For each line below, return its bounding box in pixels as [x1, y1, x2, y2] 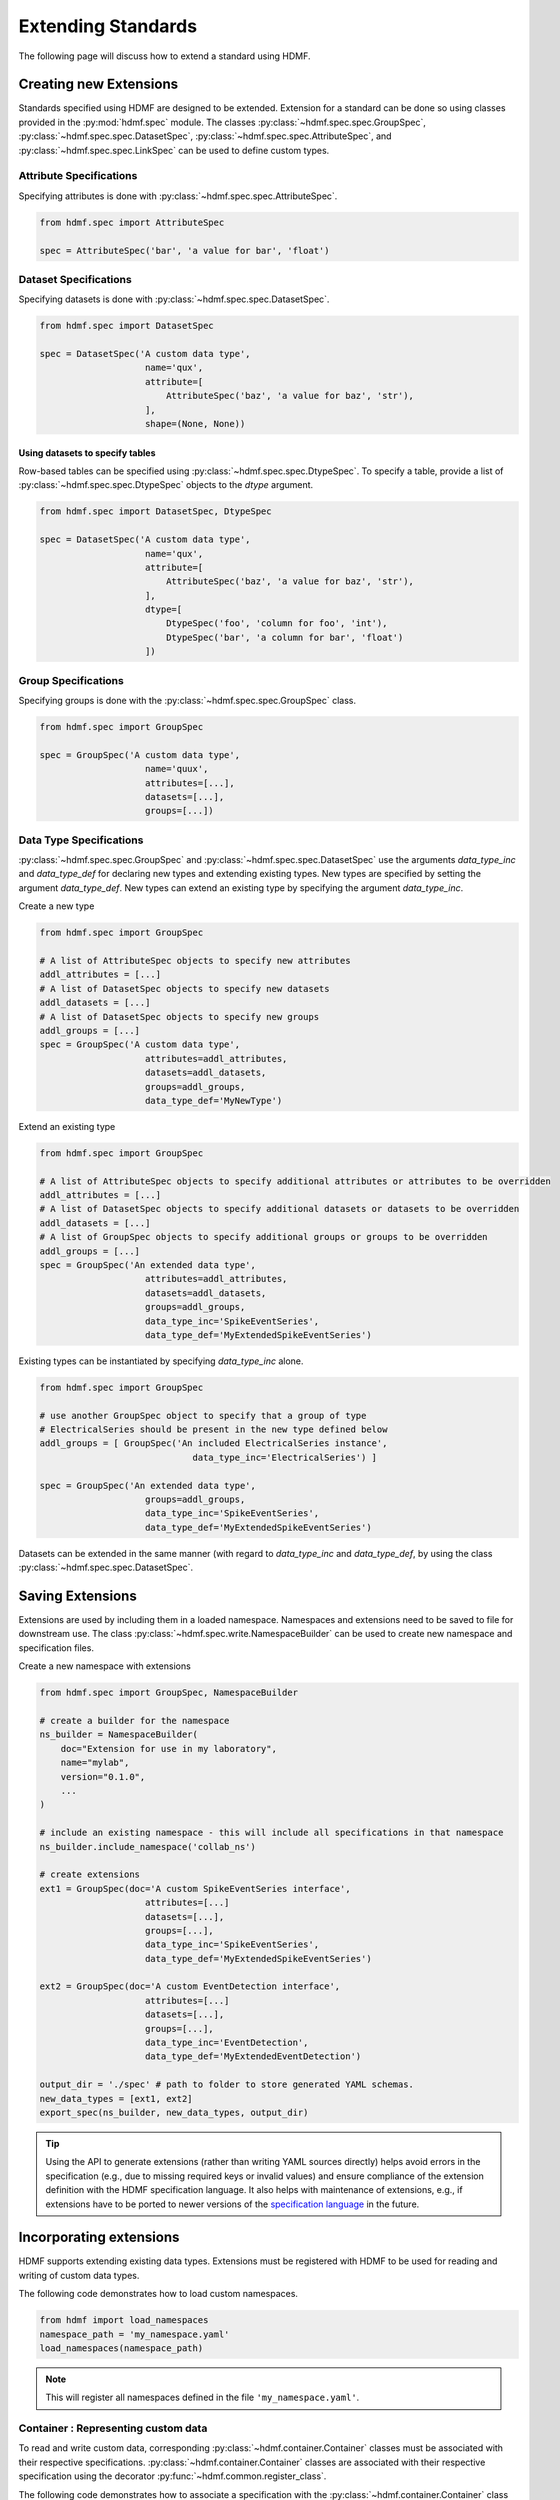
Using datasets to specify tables [18, 446, 156, 459]
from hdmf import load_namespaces [39, 2315, 209, 2326]
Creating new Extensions [18, 76, 179, 93]
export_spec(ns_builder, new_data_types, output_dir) [39, 2106, 309, 2118]
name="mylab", [60, 1757, 130, 1769]
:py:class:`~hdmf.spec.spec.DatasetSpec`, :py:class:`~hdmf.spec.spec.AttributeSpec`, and [18, 130, 392, 142]
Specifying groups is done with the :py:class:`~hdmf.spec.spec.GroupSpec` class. [18, 694, 357, 706]
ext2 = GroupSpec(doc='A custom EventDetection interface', [39, 1981, 341, 1992]
